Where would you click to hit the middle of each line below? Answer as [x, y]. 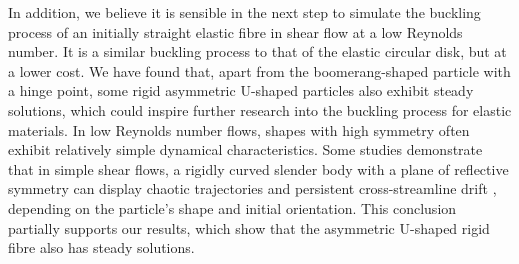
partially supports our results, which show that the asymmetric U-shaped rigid [249, 227]
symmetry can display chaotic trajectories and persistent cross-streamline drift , [252, 188]
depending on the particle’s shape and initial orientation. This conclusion [232, 207]
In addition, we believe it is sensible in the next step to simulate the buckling [244, 12]
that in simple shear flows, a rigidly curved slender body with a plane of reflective [258, 168]
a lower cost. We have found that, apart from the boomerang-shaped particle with [259, 70]
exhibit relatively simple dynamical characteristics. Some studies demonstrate [245, 149]
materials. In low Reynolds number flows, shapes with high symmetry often [239, 129]
